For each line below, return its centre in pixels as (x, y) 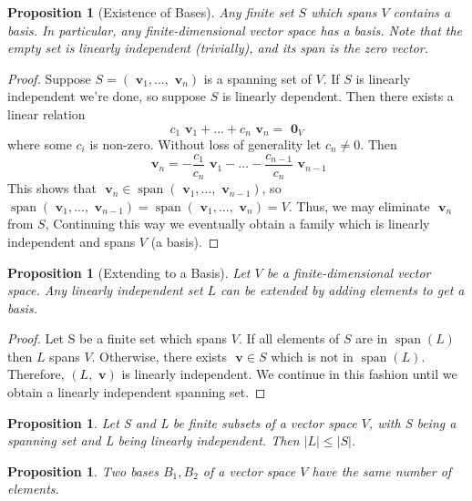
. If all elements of (289, 338)
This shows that (52, 188)
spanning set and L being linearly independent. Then (154, 440)
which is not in (312, 356)
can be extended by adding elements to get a (343, 290)
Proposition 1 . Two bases (83, 470)
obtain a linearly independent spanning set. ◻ (137, 392)
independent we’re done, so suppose (107, 96)
